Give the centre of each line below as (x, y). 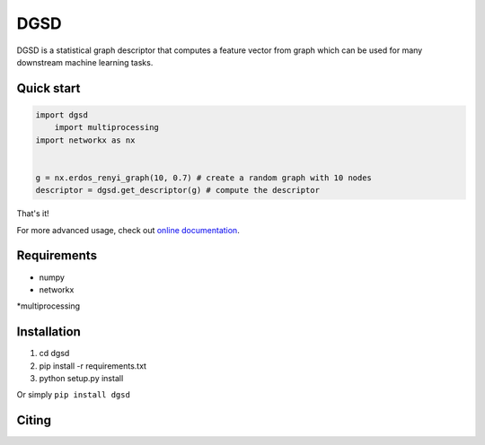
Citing (34, 420)
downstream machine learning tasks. (85, 62)
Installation (48, 332)
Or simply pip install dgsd (73, 395)
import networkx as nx (85, 140)
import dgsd (62, 115)
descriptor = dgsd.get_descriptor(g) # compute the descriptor (178, 190)
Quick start (48, 88)
